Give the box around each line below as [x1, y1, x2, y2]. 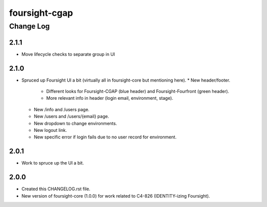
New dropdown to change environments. [34, 120, 117, 126]
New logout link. [34, 127, 67, 133]
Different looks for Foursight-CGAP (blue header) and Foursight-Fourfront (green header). [46, 88, 229, 94]
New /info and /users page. [34, 106, 90, 112]
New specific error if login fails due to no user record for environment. [34, 134, 177, 140]
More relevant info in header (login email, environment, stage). [46, 95, 174, 101]
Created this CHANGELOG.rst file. [21, 186, 90, 192]
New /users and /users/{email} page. [34, 114, 109, 120]
